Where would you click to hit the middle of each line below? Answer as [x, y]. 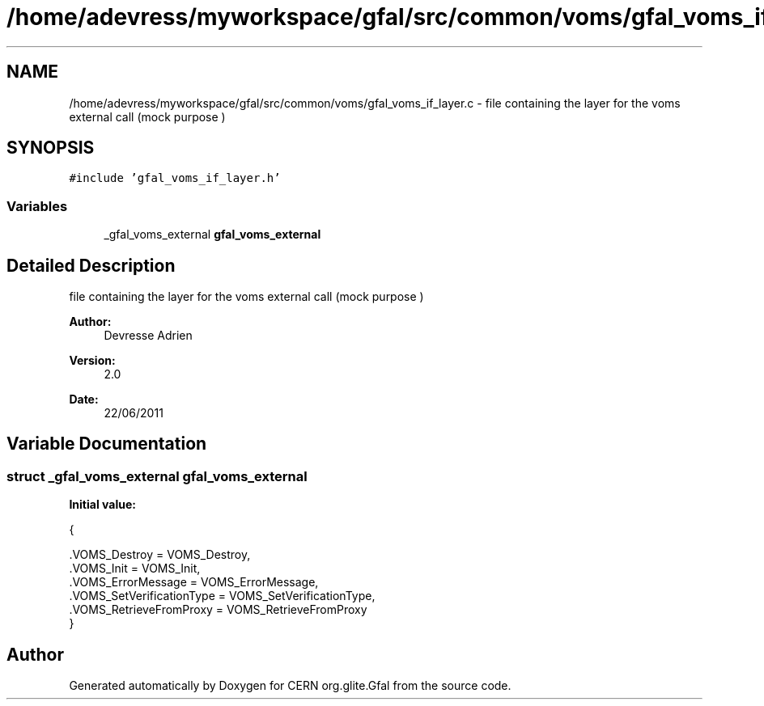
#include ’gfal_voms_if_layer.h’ [175, 178]
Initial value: [102, 505]
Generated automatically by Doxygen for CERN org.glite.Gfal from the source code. [290, 686]
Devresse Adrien [148, 336]
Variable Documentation [107, 444]
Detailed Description [91, 265]
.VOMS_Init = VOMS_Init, [135, 569]
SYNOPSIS [51, 148]
